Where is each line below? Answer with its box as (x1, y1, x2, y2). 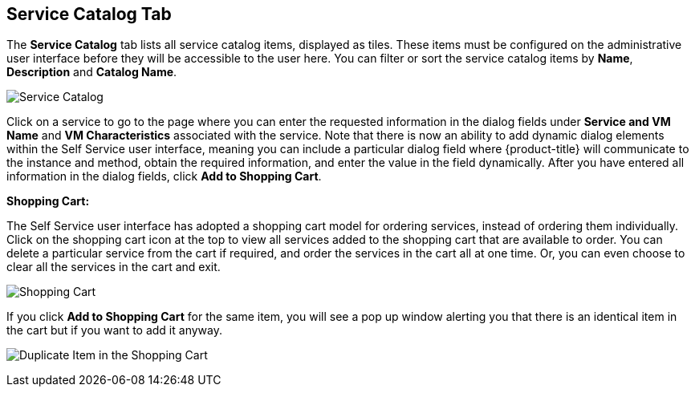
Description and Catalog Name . (6, 65, 177, 79)
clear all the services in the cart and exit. (6, 260, 221, 274)
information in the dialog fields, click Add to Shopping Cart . (6, 169, 322, 184)
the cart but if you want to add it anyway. (6, 323, 222, 338)
